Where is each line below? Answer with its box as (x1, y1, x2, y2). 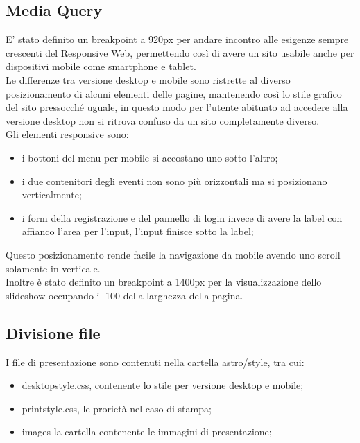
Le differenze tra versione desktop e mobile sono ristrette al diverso (6, 72, 291, 87)
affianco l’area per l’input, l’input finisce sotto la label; (22, 224, 254, 238)
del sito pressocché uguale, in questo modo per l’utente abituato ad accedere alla (6, 100, 348, 114)
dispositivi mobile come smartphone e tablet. (6, 59, 196, 73)
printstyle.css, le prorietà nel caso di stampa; (22, 401, 212, 415)
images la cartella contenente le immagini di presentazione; (22, 424, 272, 439)
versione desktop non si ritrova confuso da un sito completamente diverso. (6, 113, 320, 128)
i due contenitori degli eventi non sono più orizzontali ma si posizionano (22, 173, 327, 188)
